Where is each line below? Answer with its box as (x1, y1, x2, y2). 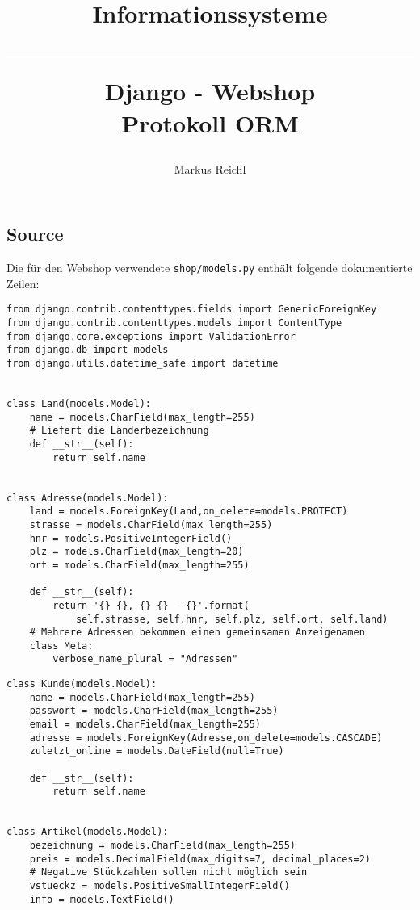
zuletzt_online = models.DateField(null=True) (29, 745, 284, 757)
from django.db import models (6, 344, 169, 356)
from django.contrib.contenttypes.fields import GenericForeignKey (6, 304, 377, 316)
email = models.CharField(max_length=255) (29, 719, 261, 731)
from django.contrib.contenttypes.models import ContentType (6, 317, 342, 329)
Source (6, 221, 64, 246)
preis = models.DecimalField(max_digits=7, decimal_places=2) (29, 853, 372, 865)
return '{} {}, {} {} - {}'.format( (52, 599, 250, 611)
